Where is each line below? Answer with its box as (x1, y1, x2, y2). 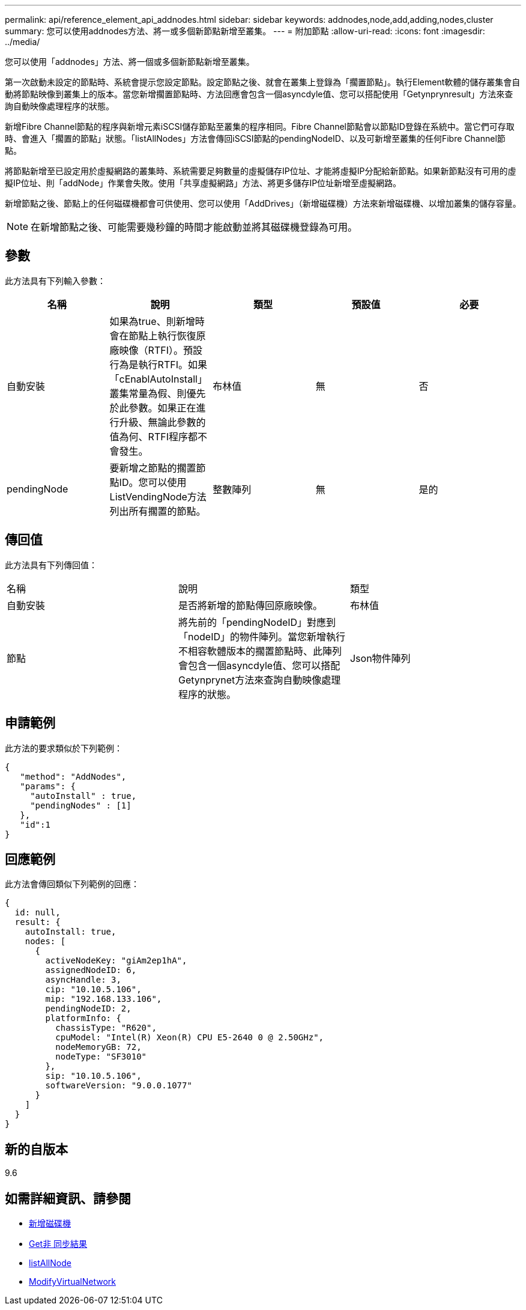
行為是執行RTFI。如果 (109, 358, 207, 371)
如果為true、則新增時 (109, 315, 205, 327)
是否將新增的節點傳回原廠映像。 (178, 599, 322, 611)
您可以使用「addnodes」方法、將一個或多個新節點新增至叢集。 (5, 56, 255, 67)
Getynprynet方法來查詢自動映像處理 (178, 673, 341, 686)
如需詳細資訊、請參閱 (5, 1190, 131, 1206)
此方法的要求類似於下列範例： (5, 742, 122, 753)
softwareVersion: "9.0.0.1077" (45, 1081, 192, 1091)
